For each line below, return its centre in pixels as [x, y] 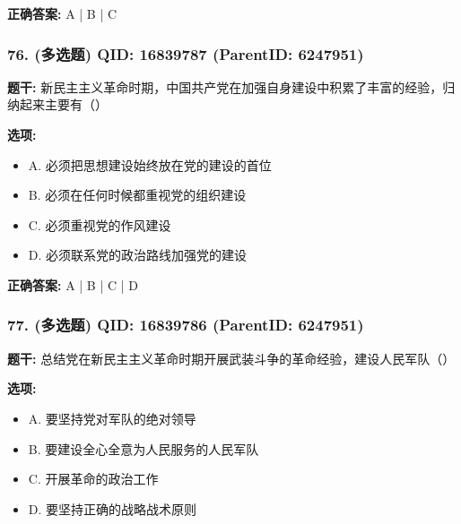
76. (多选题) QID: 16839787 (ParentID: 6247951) [186, 53]
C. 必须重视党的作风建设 [100, 224]
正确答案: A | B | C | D [73, 284]
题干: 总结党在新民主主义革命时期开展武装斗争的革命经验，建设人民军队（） [231, 358]
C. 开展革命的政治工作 [93, 479]
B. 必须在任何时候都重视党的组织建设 [137, 195]
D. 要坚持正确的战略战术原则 [113, 508]
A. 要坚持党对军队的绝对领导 [112, 418]
